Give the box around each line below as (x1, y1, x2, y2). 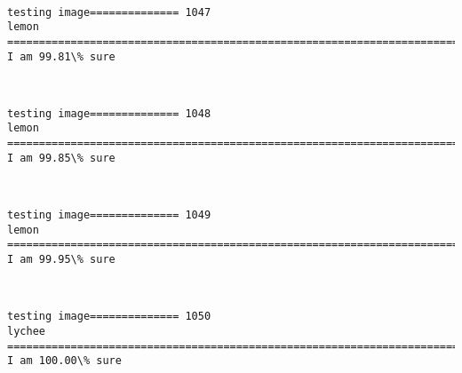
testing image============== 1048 (7, 107, 211, 120)
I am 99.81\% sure (7, 50, 115, 63)
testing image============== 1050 (7, 310, 211, 323)
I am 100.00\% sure (7, 354, 122, 368)
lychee (7, 324, 45, 337)
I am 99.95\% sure (7, 253, 115, 266)
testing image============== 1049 (7, 209, 211, 222)
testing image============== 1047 (7, 5, 211, 19)
